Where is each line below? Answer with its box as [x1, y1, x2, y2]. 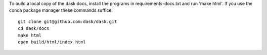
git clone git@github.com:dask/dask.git [18, 18, 117, 24]
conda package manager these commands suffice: [9, 7, 113, 13]
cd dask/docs [18, 26, 49, 31]
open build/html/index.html [18, 39, 86, 45]
